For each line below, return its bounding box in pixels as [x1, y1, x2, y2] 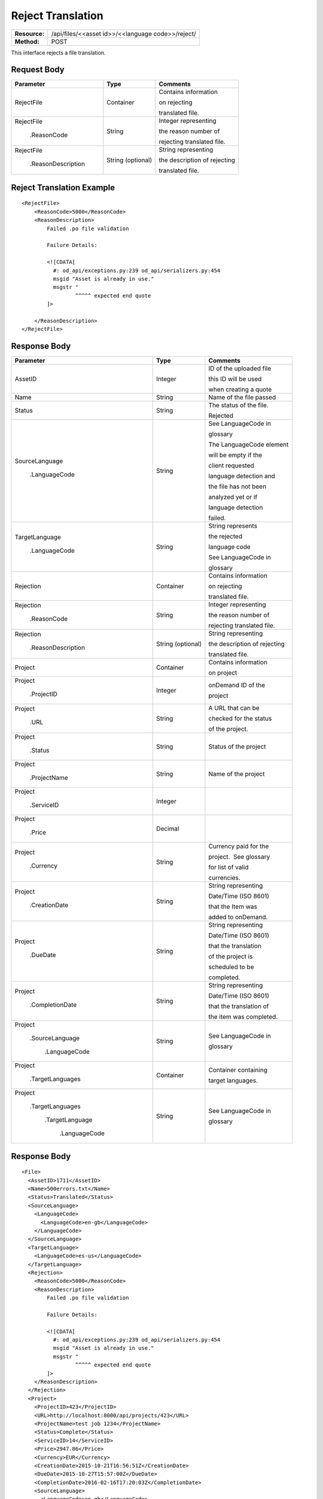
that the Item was [208, 902, 257, 911]
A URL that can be [208, 704, 260, 712]
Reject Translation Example [11, 182, 115, 192]
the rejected [208, 532, 242, 541]
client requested [208, 462, 254, 470]
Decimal [156, 824, 179, 833]
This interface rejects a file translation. [11, 49, 106, 56]
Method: [14, 37, 40, 46]
